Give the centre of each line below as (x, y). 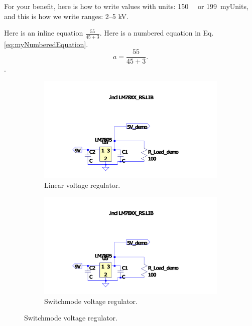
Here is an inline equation (44, 33)
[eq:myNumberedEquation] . (46, 44)
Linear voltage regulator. (82, 185)
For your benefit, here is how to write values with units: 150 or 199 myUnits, (126, 6)
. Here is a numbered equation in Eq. (157, 33)
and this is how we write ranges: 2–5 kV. (67, 16)
